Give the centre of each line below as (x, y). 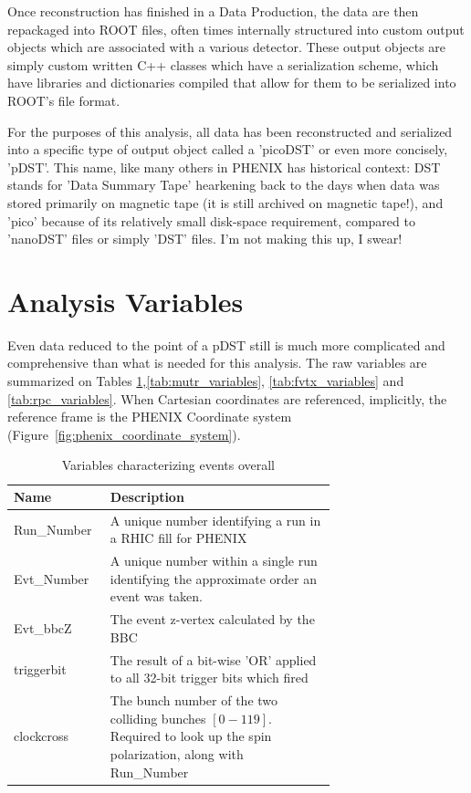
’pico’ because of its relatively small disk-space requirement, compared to (211, 220)
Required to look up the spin (191, 736)
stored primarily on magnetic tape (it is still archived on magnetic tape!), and (225, 202)
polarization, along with (177, 753)
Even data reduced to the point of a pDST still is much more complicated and (226, 344)
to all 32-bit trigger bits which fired (209, 678)
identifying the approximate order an (213, 578)
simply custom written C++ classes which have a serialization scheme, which (223, 64)
